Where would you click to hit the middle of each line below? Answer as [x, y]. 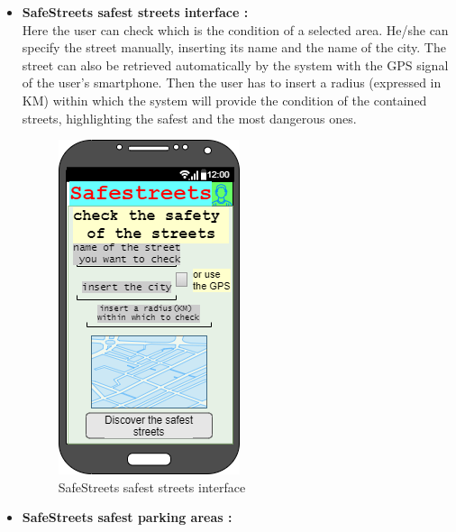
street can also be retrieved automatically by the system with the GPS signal [235, 64]
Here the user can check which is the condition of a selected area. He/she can [235, 29]
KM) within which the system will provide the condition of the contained [224, 100]
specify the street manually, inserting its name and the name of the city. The [234, 47]
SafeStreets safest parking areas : [127, 517]
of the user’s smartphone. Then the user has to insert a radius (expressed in [232, 83]
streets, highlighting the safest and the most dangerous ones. [189, 118]
